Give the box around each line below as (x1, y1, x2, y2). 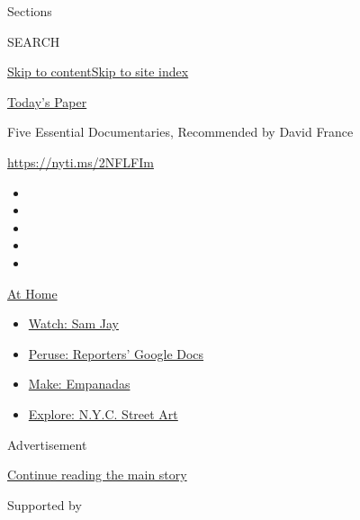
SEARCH (7, 31, 60, 50)
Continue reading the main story (7, 465, 187, 484)
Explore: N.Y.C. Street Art (28, 404, 178, 423)
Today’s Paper (7, 92, 87, 111)
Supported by (7, 495, 82, 514)
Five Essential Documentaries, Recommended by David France (7, 122, 354, 141)
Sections (7, 2, 52, 20)
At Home (7, 283, 58, 302)
